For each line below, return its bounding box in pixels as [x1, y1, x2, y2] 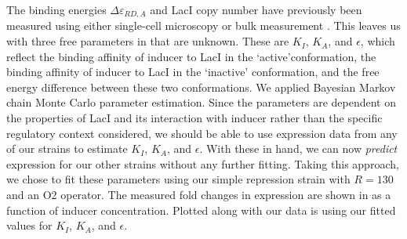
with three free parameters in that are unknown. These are [6, 33, 289, 49]
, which [360, 33, 395, 49]
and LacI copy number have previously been [150, 2, 362, 17]
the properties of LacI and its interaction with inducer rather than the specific [6, 110, 383, 126]
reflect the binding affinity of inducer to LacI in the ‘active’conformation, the [6, 48, 376, 64]
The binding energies [6, 2, 107, 17]
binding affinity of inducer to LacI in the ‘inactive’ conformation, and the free [6, 63, 380, 80]
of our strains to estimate [6, 140, 128, 157]
